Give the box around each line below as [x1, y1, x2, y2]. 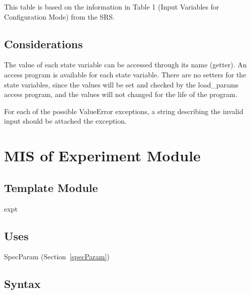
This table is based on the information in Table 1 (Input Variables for [4, 2, 219, 12]
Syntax [4, 276, 41, 291]
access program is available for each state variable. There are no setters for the [4, 69, 246, 79]
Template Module [4, 179, 98, 195]
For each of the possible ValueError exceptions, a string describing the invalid [4, 106, 243, 116]
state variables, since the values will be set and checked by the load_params [4, 79, 239, 89]
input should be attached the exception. [4, 116, 127, 126]
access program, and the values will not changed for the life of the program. [4, 89, 237, 100]
